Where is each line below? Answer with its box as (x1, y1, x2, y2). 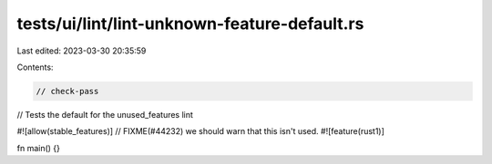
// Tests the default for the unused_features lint (16, 109, 193, 120)
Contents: (16, 62, 54, 72)
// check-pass (36, 86, 99, 96)
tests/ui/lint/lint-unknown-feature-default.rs (16, 14, 364, 34)
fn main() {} (16, 142, 61, 153)
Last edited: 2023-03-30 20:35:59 (16, 45, 147, 56)
